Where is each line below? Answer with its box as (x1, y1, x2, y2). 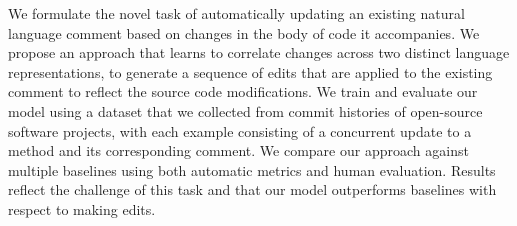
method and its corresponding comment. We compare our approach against (8, 140, 469, 161)
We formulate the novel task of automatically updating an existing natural (8, 3, 465, 23)
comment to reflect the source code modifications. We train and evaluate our (8, 81, 478, 102)
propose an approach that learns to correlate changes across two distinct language (8, 42, 510, 63)
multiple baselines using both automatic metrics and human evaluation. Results (8, 159, 496, 180)
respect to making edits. (8, 198, 156, 219)
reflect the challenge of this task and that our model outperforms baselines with (8, 179, 497, 200)
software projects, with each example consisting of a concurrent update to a (8, 120, 472, 141)
